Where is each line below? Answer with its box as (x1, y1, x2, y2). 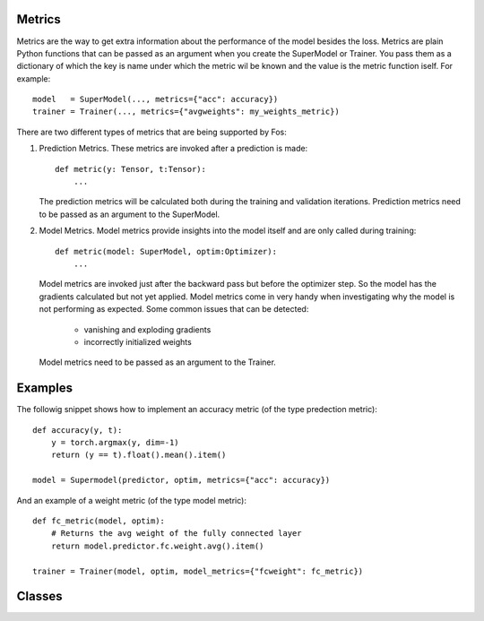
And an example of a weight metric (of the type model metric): (16, 495, 246, 505)
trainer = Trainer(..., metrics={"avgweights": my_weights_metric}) (32, 107, 340, 116)
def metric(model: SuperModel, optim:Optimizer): (55, 246, 278, 256)
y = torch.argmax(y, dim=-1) (50, 437, 179, 448)
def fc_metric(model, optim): (32, 515, 166, 526)
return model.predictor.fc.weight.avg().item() (50, 540, 264, 551)
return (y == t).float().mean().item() (50, 450, 227, 461)
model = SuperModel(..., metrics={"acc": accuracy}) (32, 94, 279, 105)
